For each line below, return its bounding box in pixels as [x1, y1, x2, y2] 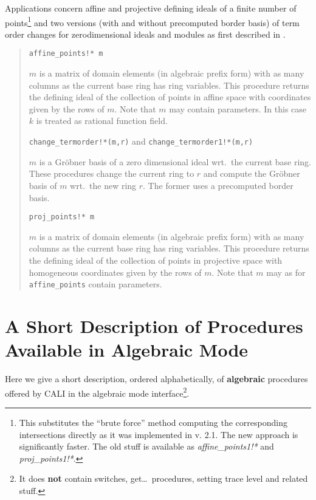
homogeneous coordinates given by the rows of [29, 265, 202, 278]
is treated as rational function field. [36, 114, 168, 127]
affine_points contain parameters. [29, 278, 162, 290]
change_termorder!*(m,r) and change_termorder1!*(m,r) [29, 135, 253, 148]
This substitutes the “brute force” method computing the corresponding [19, 416, 287, 428]
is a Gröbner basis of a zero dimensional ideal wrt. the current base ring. [39, 155, 311, 168]
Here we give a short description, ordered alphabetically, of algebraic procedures [5, 372, 308, 385]
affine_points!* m [29, 49, 103, 58]
